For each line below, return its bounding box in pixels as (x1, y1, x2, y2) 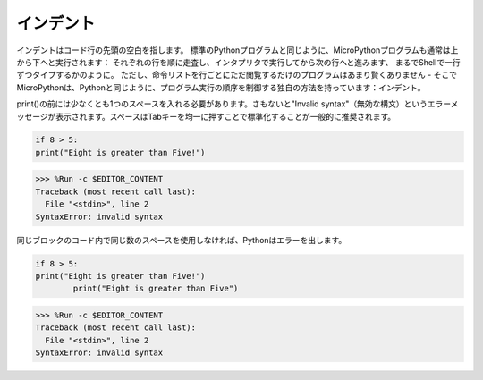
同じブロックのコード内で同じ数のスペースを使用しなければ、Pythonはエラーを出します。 (16, 234, 347, 245)
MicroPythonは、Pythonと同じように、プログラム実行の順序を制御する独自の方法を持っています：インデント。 (16, 81, 426, 93)
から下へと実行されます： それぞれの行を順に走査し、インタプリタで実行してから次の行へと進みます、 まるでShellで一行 (16, 56, 461, 67)
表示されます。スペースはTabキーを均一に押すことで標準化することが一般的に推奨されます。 (55, 111, 396, 122)
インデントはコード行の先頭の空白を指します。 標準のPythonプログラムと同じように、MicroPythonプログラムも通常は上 (16, 45, 459, 55)
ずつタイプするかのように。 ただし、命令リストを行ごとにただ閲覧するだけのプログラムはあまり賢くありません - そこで (16, 70, 458, 80)
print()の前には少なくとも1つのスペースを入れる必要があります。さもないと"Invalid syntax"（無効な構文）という (16, 98, 428, 109)
